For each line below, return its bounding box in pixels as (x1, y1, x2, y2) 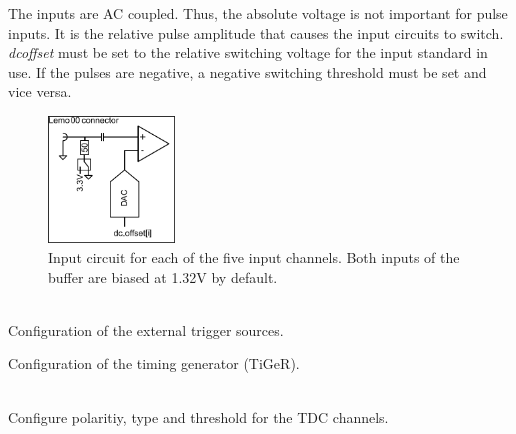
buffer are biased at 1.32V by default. (48, 266, 278, 287)
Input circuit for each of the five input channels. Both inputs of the (48, 247, 460, 268)
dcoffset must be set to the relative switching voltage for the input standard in (8, 42, 488, 63)
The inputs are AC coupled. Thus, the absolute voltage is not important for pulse (8, 3, 508, 23)
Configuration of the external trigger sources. (8, 319, 284, 340)
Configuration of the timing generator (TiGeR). (8, 353, 300, 374)
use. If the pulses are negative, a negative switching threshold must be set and (8, 61, 487, 82)
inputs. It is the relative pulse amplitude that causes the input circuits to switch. (8, 22, 504, 43)
